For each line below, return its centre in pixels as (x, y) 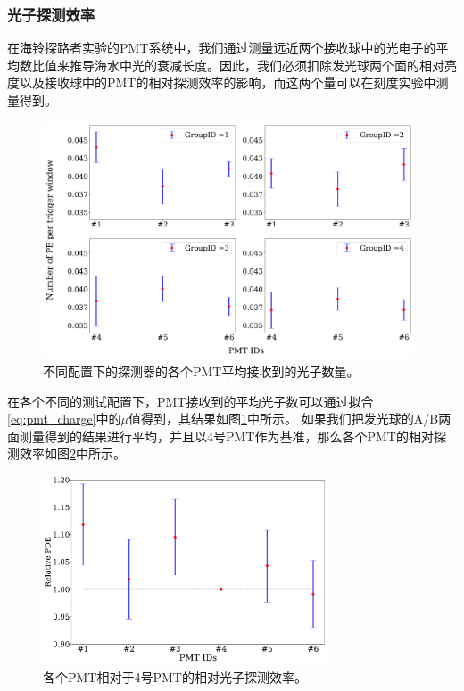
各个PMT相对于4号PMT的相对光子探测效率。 (175, 676)
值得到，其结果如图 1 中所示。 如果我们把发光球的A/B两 (290, 419)
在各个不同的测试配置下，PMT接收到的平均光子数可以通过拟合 (191, 401)
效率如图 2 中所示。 (72, 453)
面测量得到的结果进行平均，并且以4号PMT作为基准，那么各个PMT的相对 (220, 436)
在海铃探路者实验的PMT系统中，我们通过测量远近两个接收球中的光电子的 (222, 48)
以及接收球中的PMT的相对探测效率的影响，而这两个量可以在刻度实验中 (228, 82)
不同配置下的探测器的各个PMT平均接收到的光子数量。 (201, 370)
